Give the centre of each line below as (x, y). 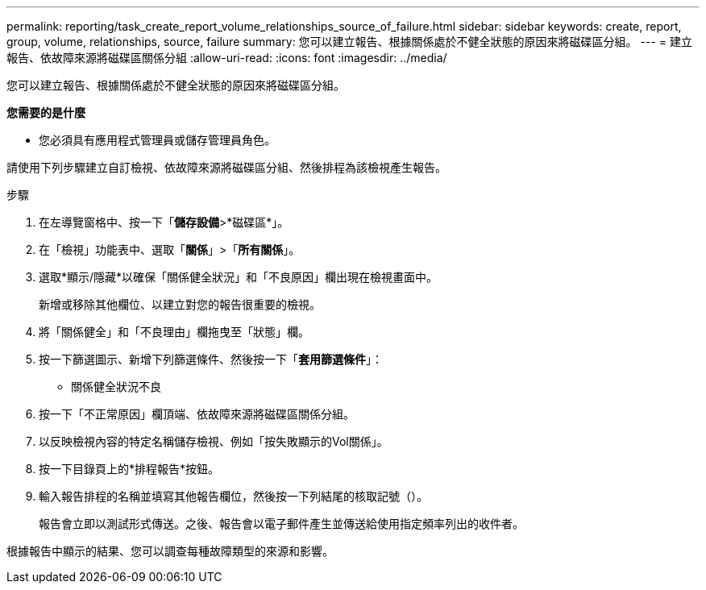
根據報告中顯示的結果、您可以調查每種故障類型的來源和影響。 (170, 551)
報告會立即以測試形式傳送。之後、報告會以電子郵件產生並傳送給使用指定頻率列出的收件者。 (281, 524)
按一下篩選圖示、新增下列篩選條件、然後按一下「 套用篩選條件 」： (211, 359)
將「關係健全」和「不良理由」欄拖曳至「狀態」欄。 (174, 332)
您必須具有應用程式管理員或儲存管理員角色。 (157, 140)
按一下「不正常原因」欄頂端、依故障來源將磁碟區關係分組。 (197, 414)
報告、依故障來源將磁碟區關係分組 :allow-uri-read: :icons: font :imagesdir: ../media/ (227, 58)
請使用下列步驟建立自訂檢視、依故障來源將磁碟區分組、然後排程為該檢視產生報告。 (226, 167)
